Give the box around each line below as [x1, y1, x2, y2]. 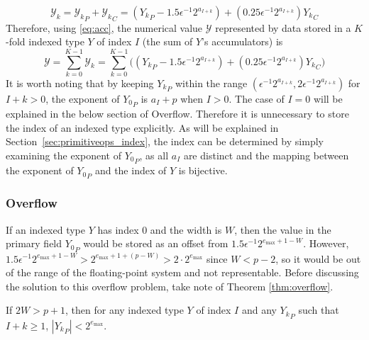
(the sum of [142, 34, 193, 49]
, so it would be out [275, 251, 361, 266]
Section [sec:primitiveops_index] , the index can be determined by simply [6, 134, 324, 149]
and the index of [94, 163, 167, 178]
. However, [303, 236, 349, 251]
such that [298, 302, 339, 317]
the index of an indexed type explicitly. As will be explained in [6, 120, 279, 135]
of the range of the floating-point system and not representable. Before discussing [6, 265, 359, 280]
